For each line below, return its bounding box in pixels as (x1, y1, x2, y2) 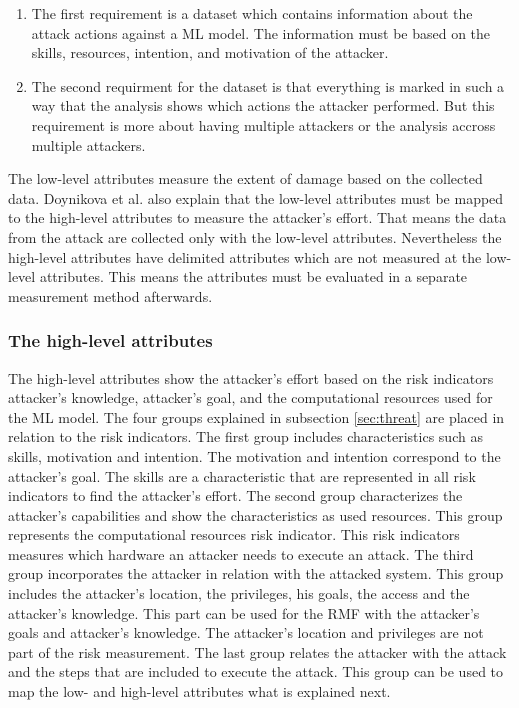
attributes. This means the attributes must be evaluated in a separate (39, 266, 468, 287)
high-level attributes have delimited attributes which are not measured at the (8, 246, 482, 267)
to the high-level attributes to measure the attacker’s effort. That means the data (8, 207, 507, 228)
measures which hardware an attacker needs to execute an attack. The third (8, 543, 474, 564)
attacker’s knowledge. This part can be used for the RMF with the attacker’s (8, 602, 480, 623)
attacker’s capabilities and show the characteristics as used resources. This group (8, 504, 503, 525)
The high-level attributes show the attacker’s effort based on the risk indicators (8, 367, 494, 388)
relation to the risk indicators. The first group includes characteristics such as (8, 426, 483, 447)
